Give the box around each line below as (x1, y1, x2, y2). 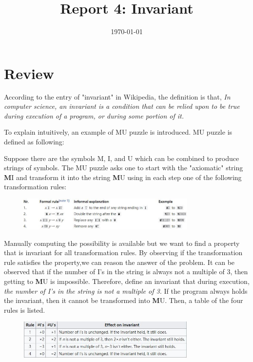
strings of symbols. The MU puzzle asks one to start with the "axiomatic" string (4, 162, 243, 173)
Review (4, 63, 54, 83)
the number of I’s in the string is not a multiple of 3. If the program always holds (4, 285, 248, 296)
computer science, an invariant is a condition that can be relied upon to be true (4, 101, 240, 111)
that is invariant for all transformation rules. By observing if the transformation (4, 247, 243, 258)
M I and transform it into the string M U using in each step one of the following (4, 172, 242, 182)
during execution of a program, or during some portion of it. (4, 110, 184, 121)
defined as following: (4, 137, 64, 147)
